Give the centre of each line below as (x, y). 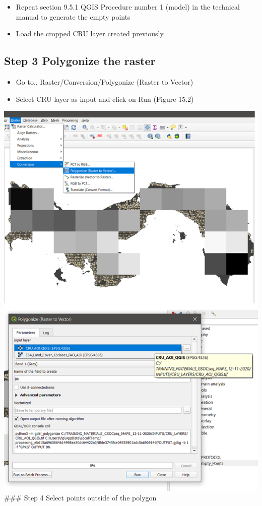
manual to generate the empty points (73, 16)
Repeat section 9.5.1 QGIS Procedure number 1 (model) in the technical (128, 7)
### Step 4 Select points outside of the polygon (80, 498)
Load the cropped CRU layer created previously (90, 34)
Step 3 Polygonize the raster (80, 61)
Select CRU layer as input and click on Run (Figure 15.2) (105, 99)
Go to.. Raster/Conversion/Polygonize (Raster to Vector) (105, 81)
